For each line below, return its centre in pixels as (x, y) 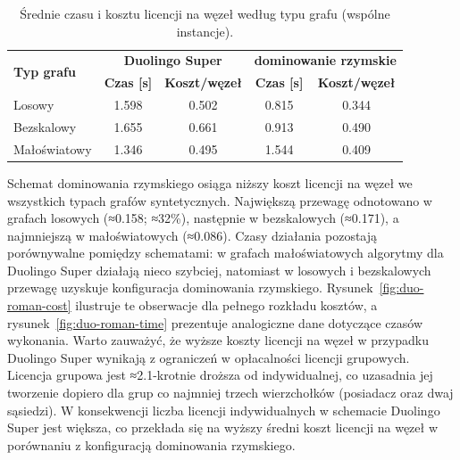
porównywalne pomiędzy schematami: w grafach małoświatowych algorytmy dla (226, 253)
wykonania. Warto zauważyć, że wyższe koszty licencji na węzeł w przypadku (218, 340)
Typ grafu (45, 71)
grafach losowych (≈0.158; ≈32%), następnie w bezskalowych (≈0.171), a (203, 218)
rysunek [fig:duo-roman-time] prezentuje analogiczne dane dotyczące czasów (215, 322)
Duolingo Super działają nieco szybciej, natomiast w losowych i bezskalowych (219, 270)
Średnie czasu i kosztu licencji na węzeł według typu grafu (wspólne (205, 13)
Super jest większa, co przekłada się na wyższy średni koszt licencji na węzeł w (223, 427)
